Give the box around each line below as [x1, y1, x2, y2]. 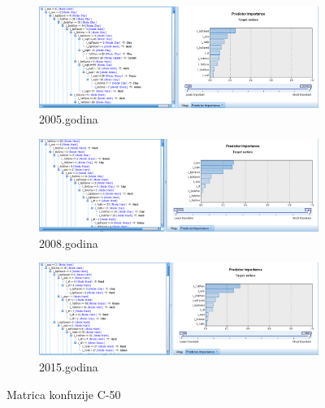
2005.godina [39, 111, 98, 128]
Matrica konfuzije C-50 [6, 385, 121, 402]
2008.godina [39, 234, 98, 251]
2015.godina [39, 358, 98, 375]
